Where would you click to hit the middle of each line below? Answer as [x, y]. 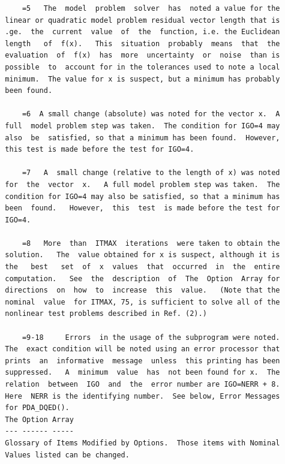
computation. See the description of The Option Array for [142, 278]
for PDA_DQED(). [37, 408]
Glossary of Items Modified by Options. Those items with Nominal [142, 443]
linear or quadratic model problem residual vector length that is [142, 20]
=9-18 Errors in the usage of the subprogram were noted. [151, 337]
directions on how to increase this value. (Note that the [142, 290]
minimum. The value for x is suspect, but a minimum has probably [142, 79]
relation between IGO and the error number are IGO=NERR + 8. [142, 384]
